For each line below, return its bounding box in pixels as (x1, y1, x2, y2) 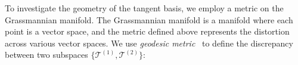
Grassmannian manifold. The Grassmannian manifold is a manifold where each (5, 13, 293, 26)
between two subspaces (5, 48, 88, 61)
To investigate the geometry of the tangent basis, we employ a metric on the (5, 2, 284, 14)
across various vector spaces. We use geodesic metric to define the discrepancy (5, 36, 293, 49)
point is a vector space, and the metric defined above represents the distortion (5, 25, 290, 38)
